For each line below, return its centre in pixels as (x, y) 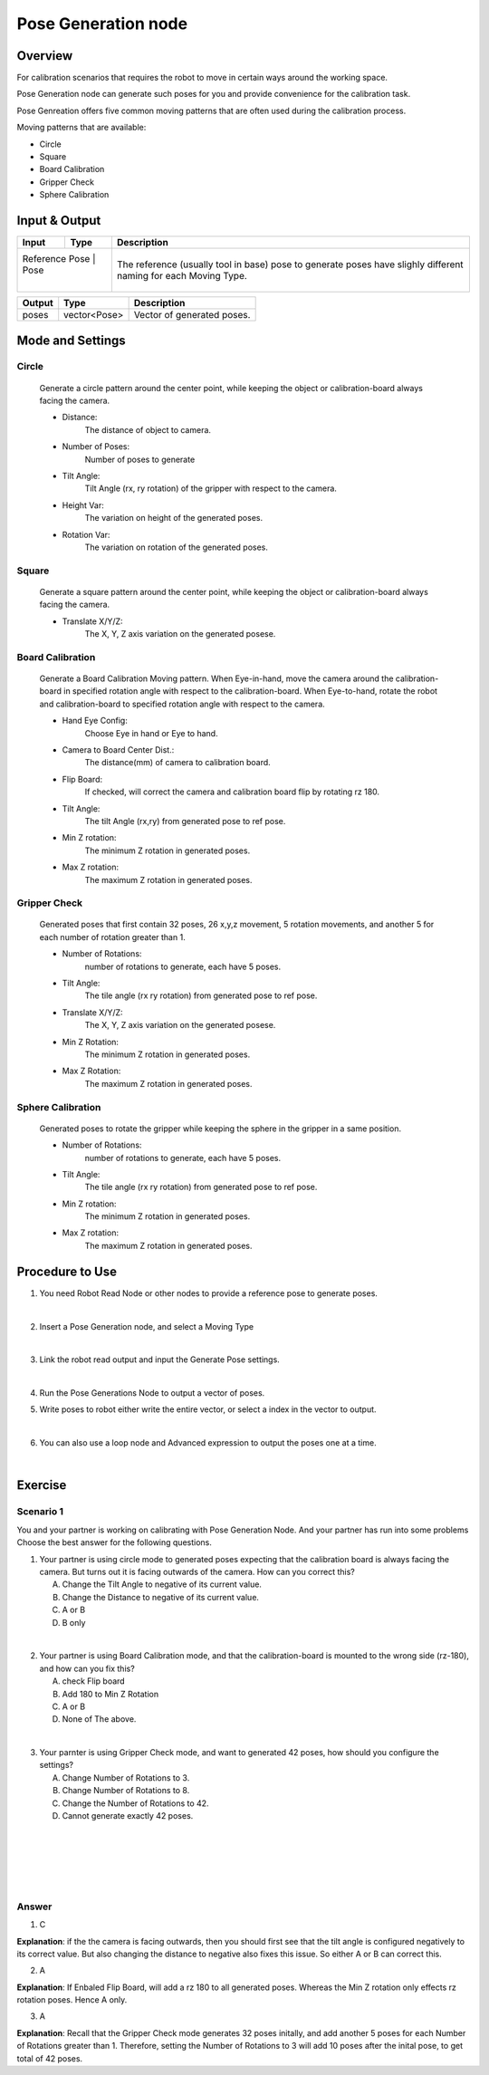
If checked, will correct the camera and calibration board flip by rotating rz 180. (232, 792)
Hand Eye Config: (95, 721)
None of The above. (99, 1719)
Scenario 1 (40, 1512)
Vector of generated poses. (192, 315)
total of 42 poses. (50, 2058)
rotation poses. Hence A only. (72, 2000)
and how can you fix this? (87, 1668)
